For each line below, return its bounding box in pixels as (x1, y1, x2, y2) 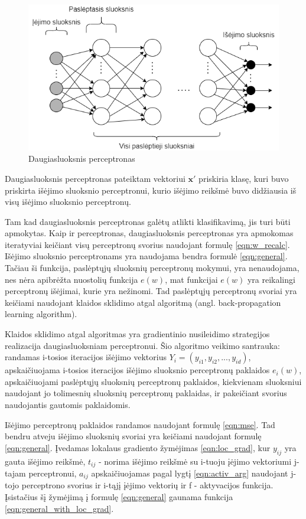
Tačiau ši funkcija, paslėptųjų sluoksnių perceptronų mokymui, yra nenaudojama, (5, 262, 300, 274)
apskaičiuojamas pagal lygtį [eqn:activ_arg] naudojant (91, 467, 288, 479)
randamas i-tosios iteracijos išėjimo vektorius (5, 351, 167, 363)
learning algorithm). (5, 308, 77, 320)
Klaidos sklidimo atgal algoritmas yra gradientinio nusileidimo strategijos (5, 328, 270, 340)
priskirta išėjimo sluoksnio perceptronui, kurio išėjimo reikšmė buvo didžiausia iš (5, 184, 297, 196)
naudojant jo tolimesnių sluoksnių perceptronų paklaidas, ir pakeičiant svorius (5, 387, 287, 399)
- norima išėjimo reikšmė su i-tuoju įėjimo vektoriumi (98, 455, 292, 467)
